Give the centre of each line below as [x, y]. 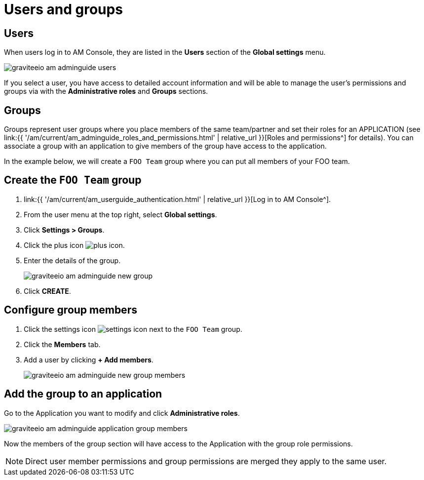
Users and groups [63, 9]
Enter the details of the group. [72, 260]
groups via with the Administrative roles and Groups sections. [106, 91]
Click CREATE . [47, 291]
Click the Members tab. [62, 344]
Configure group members [71, 310]
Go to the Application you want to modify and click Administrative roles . [122, 413]
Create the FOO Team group [73, 180]
